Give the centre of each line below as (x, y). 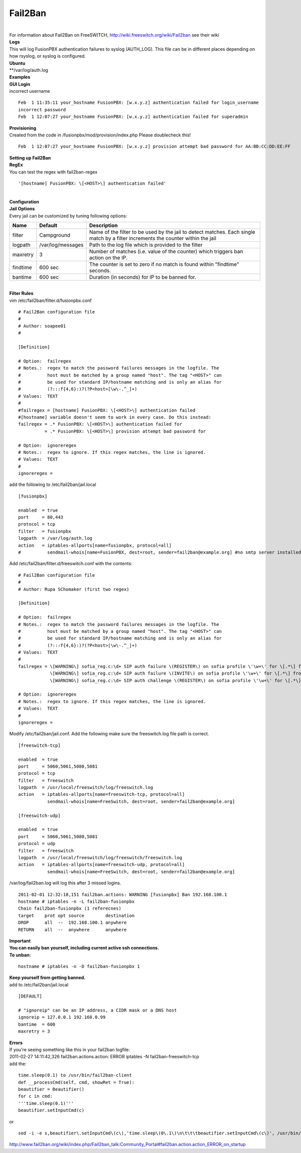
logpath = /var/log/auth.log (55, 538)
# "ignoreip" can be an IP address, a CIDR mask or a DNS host (98, 1010)
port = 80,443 (41, 517)
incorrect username (30, 91)
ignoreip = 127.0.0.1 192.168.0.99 (62, 1017)
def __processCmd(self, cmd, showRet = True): (77, 1082)
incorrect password (42, 110)
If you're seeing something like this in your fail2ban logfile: (69, 1049)
